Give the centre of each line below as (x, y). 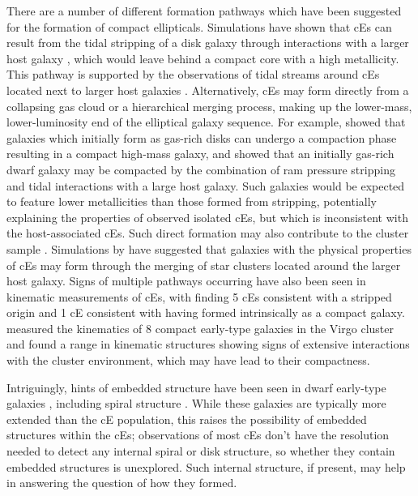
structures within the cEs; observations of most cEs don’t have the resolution (198, 435)
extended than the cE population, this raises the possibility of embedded (187, 419)
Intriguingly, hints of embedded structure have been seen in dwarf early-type (196, 387)
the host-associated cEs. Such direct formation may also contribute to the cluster (208, 233)
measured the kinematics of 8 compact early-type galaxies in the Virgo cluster (200, 328)
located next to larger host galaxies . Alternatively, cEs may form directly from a (208, 90)
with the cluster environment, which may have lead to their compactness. (188, 360)
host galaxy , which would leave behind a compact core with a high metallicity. (203, 58)
